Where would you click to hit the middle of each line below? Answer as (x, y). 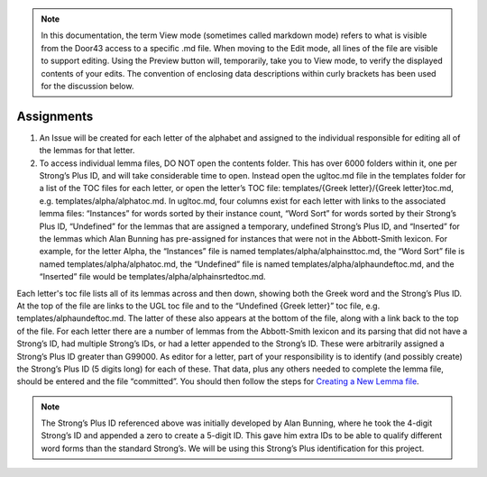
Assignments (55, 116)
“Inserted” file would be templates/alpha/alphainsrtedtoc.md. (152, 277)
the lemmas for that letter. (87, 151)
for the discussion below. (87, 86)
